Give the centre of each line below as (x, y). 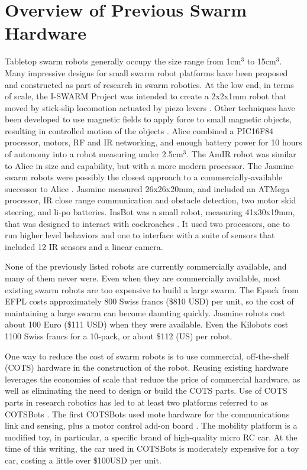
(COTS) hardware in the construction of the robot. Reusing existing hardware (147, 367)
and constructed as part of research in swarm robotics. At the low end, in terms (149, 84)
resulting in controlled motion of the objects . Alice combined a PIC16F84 (139, 130)
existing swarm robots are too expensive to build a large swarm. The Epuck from (152, 289)
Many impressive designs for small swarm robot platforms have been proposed (146, 72)
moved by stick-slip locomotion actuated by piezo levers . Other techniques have (150, 107)
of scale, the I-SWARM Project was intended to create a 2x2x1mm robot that (146, 96)
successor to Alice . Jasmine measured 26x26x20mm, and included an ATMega (147, 188)
